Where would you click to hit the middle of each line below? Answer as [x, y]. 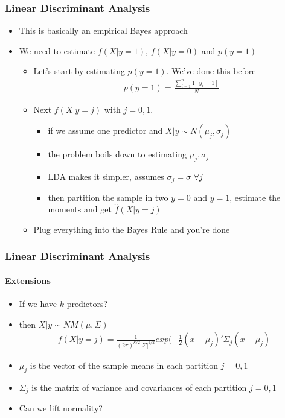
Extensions [28, 280]
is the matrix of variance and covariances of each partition [139, 387]
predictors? [87, 303]
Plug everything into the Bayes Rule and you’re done [132, 229]
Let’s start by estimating [79, 71]
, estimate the [255, 197]
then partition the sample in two [108, 197]
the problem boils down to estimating [117, 154]
